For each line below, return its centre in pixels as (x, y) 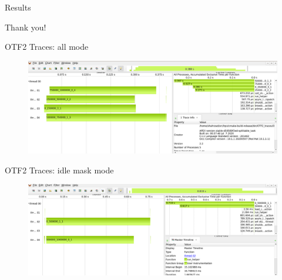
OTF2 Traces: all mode (47, 47)
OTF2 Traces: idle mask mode (59, 170)
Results (18, 7)
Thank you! (26, 27)
